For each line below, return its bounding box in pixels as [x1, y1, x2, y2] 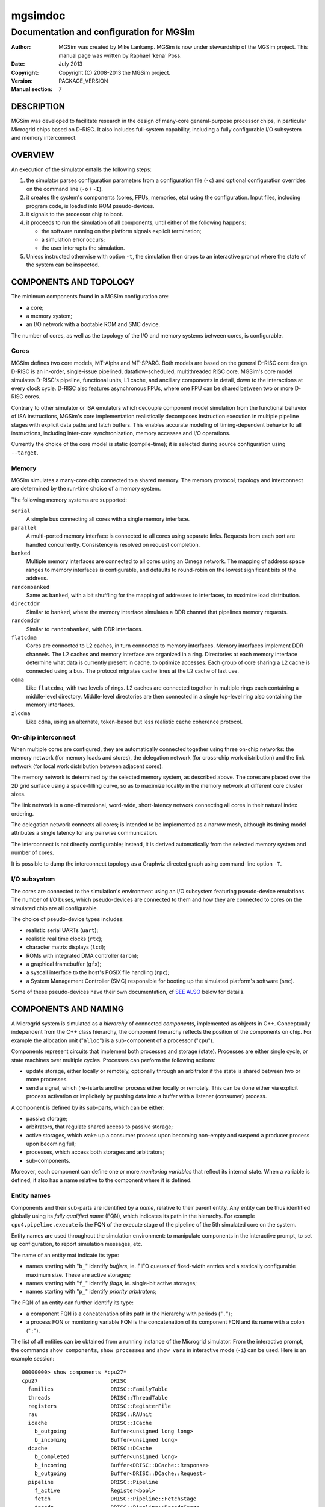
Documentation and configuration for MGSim [11, 27, 196, 37]
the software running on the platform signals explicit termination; [41, 227, 202, 234]
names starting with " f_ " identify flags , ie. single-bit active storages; [26, 1279, 197, 1286]
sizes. [11, 790, 26, 798]
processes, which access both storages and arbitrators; [26, 1148, 165, 1156]
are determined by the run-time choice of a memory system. [11, 485, 161, 492]
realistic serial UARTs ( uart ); [26, 927, 99, 934]
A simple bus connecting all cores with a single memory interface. [26, 515, 190, 523]
